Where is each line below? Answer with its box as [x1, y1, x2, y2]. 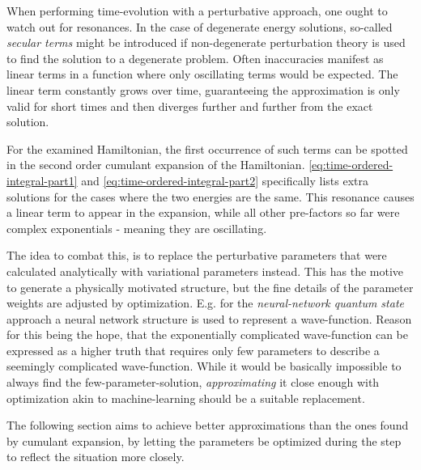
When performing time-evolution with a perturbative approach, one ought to [6, 2, 388, 19]
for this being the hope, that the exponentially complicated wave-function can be [6, 326, 408, 343]
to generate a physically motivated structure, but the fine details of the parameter [6, 278, 414, 295]
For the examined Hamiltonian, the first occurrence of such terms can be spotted [6, 140, 408, 157]
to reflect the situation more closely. [6, 448, 185, 465]
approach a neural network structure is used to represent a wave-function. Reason [6, 310, 412, 327]
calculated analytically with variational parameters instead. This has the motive [6, 262, 404, 279]
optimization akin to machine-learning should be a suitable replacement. [6, 389, 365, 406]
